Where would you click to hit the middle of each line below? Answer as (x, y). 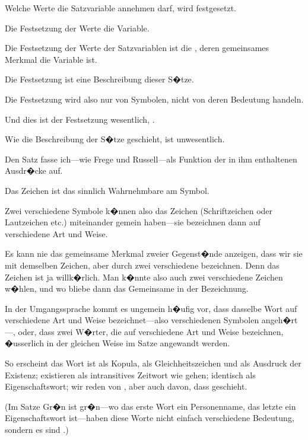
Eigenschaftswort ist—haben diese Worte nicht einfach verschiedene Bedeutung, (150, 418)
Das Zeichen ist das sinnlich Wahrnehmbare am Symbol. (107, 190)
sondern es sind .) (37, 430)
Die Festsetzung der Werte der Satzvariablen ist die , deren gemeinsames (137, 48)
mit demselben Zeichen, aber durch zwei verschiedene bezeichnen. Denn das (142, 265)
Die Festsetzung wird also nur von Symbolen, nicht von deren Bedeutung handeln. (154, 99)
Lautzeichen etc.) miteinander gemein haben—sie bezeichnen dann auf (133, 222)
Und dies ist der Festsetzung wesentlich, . (80, 119)
